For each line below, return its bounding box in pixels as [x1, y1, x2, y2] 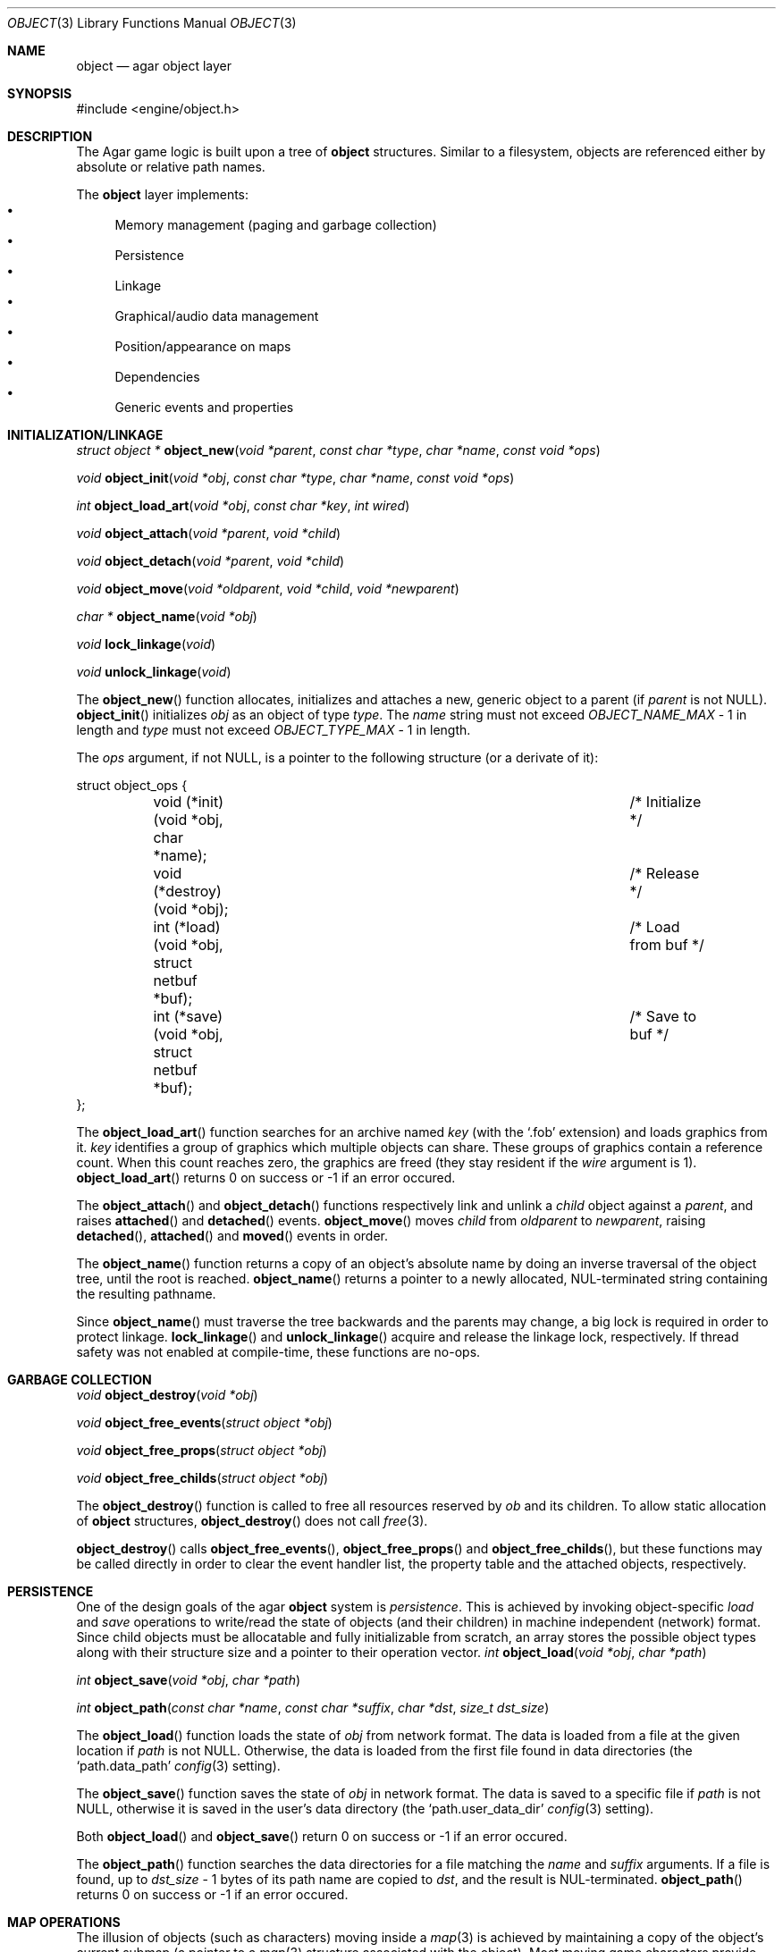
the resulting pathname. [76, 1286, 216, 1301]
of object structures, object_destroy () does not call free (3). [76, 1513, 428, 1528]
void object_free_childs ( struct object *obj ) [76, 1470, 329, 1485]
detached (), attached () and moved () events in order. [76, 1228, 388, 1243]
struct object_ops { [76, 778, 188, 793]
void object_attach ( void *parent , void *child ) [76, 526, 341, 541]
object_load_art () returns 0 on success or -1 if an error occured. [76, 1170, 456, 1185]
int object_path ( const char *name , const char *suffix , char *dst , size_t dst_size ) [76, 1700, 550, 1715]
